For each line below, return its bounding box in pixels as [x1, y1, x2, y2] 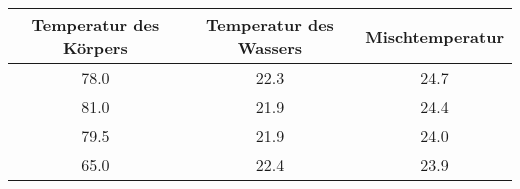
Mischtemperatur [365, 24, 504, 48]
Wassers [237, 36, 303, 59]
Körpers [63, 36, 128, 59]
